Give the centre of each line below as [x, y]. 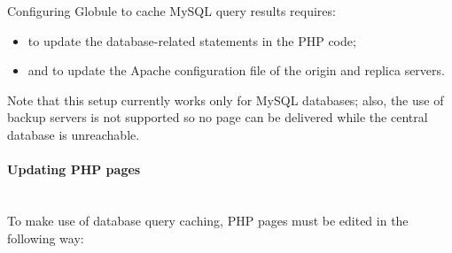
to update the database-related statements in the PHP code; [192, 40]
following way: [46, 238]
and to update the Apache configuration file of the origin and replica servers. [236, 70]
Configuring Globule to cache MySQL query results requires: [171, 11]
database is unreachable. [74, 134]
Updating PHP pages [74, 169]
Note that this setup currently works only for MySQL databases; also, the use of [226, 100]
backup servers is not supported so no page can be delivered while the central [218, 117]
